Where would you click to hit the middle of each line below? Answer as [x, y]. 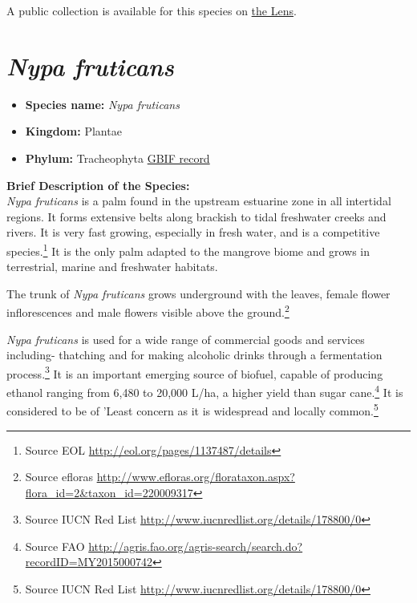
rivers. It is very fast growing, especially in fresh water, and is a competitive [193, 232]
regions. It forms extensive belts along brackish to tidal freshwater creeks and [196, 216]
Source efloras [59, 477]
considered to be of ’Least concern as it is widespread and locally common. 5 [192, 409]
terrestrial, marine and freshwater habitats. [112, 267]
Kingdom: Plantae [73, 131]
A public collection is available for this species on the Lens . [152, 10]
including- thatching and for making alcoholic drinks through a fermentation [194, 355]
